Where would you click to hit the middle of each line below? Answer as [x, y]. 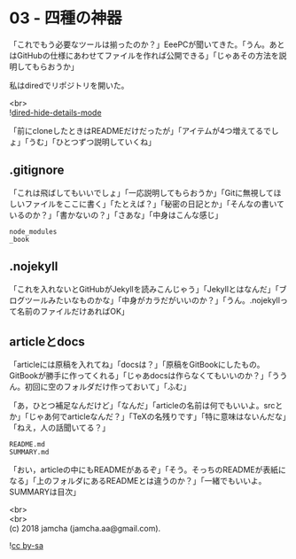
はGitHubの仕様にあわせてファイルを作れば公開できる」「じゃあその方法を [144, 55]
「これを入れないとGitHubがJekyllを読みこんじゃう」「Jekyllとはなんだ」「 [144, 289]
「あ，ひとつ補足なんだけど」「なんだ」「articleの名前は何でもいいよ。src [142, 406]
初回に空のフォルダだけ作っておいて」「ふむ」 [108, 387]
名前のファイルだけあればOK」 [73, 311]
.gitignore [37, 171]
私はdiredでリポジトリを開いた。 [69, 85]
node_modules [33, 231]
